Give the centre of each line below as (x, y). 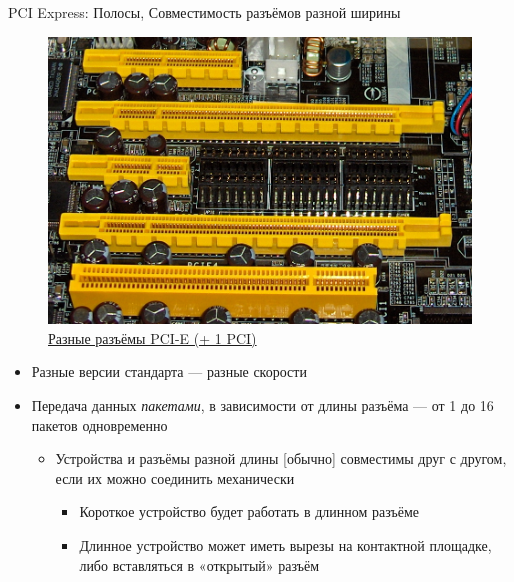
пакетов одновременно (99, 424)
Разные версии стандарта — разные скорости (169, 371)
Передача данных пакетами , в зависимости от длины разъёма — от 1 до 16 (262, 405)
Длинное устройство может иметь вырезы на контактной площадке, (285, 545)
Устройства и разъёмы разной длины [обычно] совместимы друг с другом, (281, 458)
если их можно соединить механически (175, 477)
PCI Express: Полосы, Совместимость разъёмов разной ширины (204, 12)
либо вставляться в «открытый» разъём (199, 564)
